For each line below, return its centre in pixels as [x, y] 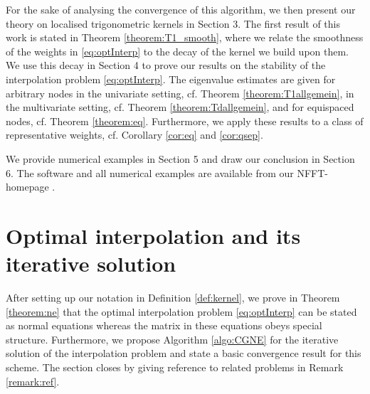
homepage [27, 187]
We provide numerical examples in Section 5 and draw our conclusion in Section [180, 158]
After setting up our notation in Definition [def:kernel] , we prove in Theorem [173, 298]
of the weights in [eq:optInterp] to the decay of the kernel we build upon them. [178, 51]
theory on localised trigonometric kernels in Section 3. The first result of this [173, 23]
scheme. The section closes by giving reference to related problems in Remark [175, 367]
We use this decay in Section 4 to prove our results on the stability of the [166, 65]
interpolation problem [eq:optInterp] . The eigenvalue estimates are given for [171, 79]
